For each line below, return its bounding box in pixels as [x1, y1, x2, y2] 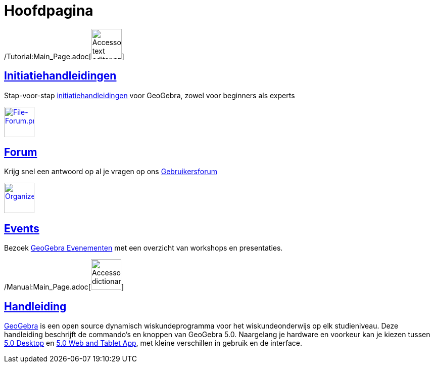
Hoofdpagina [4, 2, 93, 19]
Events [4, 222, 39, 235]
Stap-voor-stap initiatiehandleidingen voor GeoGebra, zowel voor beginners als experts [4, 91, 295, 100]
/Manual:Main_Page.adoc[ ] [4, 282, 124, 292]
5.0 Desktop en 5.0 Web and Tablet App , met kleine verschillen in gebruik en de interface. [4, 339, 303, 348]
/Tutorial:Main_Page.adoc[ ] [4, 52, 124, 61]
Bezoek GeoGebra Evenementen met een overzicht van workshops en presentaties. [4, 243, 283, 253]
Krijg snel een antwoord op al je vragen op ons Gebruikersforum [4, 167, 217, 176]
